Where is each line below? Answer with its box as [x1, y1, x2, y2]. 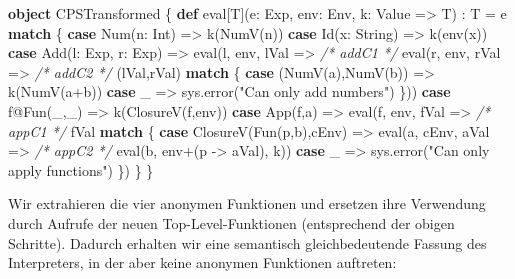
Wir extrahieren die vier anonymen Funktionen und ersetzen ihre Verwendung [8, 193, 486, 214]
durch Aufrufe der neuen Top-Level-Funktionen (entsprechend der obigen [8, 212, 455, 233]
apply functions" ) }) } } [8, 159, 154, 180]
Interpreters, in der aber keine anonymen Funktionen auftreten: [8, 252, 397, 273]
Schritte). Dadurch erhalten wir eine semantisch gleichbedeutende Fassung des [8, 232, 487, 253]
